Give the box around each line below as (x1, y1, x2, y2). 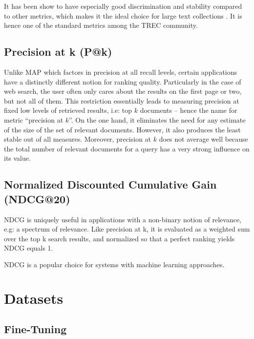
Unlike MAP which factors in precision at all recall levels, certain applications (4, 66, 237, 77)
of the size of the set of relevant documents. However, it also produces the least (4, 124, 241, 134)
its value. (4, 153, 31, 163)
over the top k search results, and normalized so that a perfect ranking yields (4, 233, 235, 243)
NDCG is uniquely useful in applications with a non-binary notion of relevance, (4, 214, 241, 224)
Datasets (4, 288, 63, 308)
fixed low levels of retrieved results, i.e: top (4, 105, 132, 115)
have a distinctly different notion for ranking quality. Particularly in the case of (4, 76, 241, 86)
